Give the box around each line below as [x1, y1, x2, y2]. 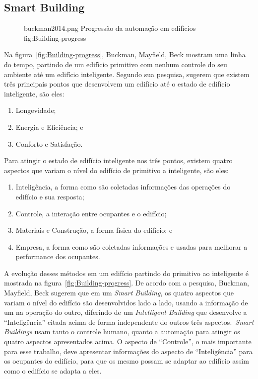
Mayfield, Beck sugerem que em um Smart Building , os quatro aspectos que [4, 287, 234, 298]
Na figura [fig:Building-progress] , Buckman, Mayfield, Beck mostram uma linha [4, 49, 246, 60]
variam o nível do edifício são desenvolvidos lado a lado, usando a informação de [4, 297, 248, 307]
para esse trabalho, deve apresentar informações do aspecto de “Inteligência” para [4, 346, 253, 356]
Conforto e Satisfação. [15, 138, 83, 149]
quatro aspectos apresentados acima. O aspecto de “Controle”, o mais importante [4, 336, 252, 347]
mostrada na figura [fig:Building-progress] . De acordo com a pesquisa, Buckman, [4, 278, 249, 288]
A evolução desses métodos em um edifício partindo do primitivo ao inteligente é [4, 268, 249, 278]
